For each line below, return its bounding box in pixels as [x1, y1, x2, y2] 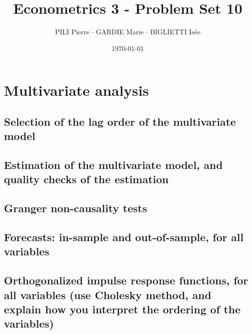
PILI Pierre [55, 27, 89, 37]
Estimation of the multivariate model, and [4, 157, 223, 172]
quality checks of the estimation [4, 171, 169, 187]
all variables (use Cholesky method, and [4, 287, 212, 302]
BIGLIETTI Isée [150, 27, 200, 37]
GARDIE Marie [96, 27, 144, 37]
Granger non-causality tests [4, 200, 147, 216]
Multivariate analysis [4, 80, 149, 100]
